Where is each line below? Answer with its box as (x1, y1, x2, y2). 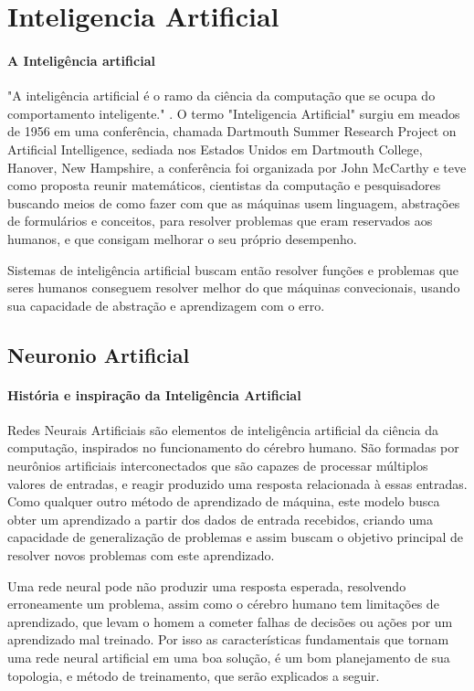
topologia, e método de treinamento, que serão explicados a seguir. (7, 665, 380, 685)
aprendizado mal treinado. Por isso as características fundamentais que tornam (7, 630, 449, 649)
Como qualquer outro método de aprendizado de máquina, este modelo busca (7, 492, 440, 511)
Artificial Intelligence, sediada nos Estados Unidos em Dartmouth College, (7, 139, 423, 158)
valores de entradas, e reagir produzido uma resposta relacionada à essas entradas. (7, 473, 468, 493)
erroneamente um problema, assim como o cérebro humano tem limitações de (7, 594, 439, 613)
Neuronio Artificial (7, 340, 190, 368)
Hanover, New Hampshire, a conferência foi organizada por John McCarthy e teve (7, 157, 467, 176)
